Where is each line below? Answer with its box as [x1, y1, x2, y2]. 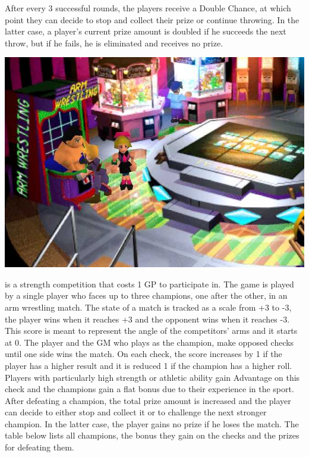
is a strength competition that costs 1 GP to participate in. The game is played [5, 277, 294, 290]
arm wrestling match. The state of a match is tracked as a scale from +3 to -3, [5, 301, 292, 313]
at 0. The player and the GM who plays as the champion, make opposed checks [5, 336, 294, 348]
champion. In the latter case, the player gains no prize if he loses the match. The [5, 417, 299, 430]
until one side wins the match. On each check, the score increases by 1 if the [5, 348, 282, 360]
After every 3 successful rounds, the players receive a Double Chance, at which [5, 2, 291, 14]
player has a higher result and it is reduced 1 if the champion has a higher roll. [5, 359, 292, 371]
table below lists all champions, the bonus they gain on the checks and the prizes [5, 429, 299, 442]
